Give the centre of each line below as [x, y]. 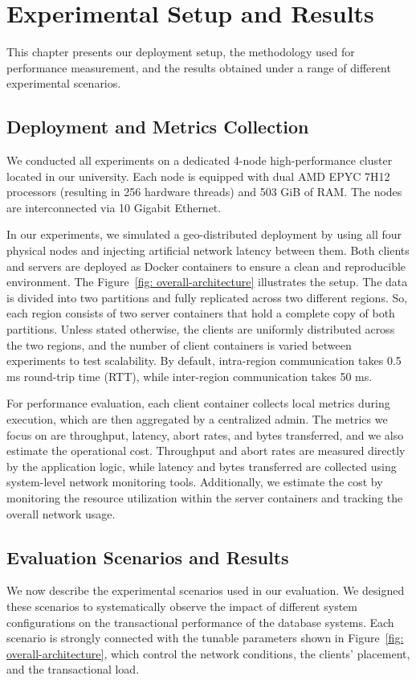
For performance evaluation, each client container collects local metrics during [198, 403]
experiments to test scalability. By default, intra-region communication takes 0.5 [204, 360]
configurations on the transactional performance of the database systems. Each [200, 622]
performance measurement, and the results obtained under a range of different [199, 67]
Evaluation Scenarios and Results [148, 557]
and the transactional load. [73, 669]
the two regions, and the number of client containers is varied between [179, 344]
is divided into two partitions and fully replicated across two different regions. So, [207, 297]
